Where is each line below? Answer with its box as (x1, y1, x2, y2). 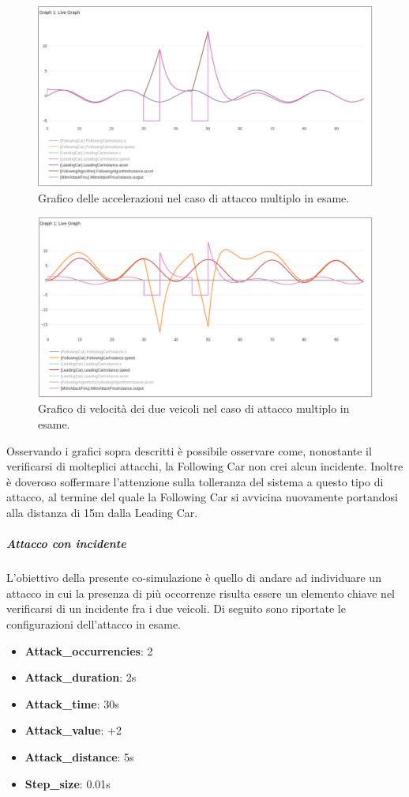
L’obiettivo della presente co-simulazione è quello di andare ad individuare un (6, 569, 381, 586)
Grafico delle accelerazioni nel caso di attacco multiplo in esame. (38, 189, 350, 206)
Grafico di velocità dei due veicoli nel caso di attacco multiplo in (38, 400, 350, 417)
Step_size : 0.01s (24, 775, 111, 791)
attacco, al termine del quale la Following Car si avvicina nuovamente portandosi (6, 489, 398, 505)
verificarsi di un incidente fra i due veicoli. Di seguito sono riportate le (6, 600, 346, 617)
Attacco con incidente (6, 535, 126, 552)
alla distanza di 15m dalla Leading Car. (6, 504, 198, 521)
